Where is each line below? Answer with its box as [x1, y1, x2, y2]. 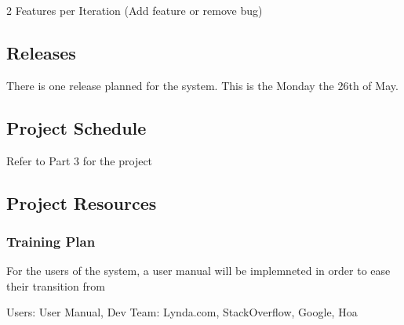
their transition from [6, 277, 105, 294]
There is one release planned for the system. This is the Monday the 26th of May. [6, 77, 399, 93]
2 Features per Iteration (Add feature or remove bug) [6, 2, 263, 18]
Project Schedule [6, 115, 147, 139]
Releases [6, 40, 76, 64]
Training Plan [6, 231, 96, 251]
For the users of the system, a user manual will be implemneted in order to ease [6, 262, 391, 279]
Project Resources [6, 190, 157, 215]
